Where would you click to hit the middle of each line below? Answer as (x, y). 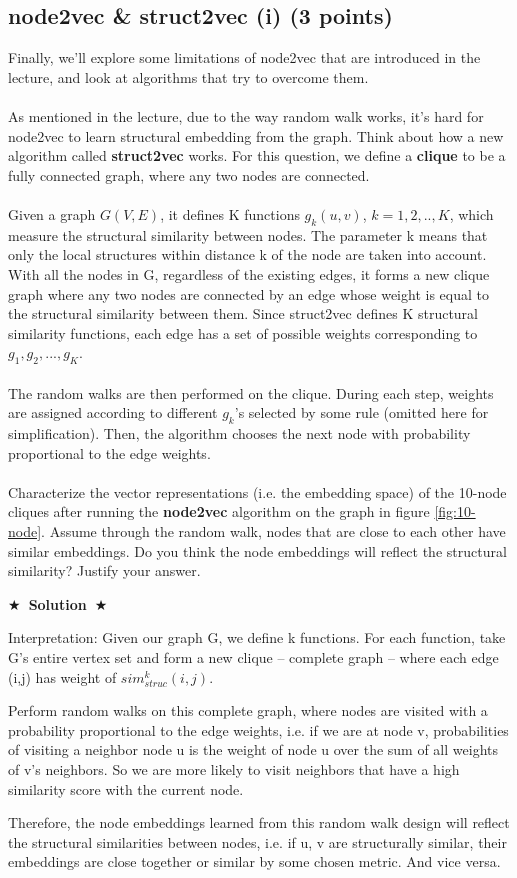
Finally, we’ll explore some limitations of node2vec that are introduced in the (244, 57)
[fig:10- (455, 511)
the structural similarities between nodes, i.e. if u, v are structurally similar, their (257, 841)
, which (471, 213)
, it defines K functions (230, 213)
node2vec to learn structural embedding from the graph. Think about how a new (256, 135)
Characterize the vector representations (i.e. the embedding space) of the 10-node (257, 491)
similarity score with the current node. (126, 788)
